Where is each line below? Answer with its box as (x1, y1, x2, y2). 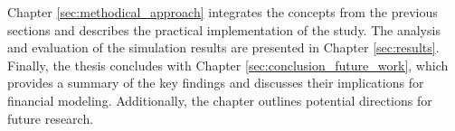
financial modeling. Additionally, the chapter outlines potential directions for (7, 90, 432, 109)
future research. (7, 108, 94, 127)
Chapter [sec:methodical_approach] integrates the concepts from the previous (7, 3, 438, 21)
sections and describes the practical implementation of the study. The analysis (7, 20, 441, 39)
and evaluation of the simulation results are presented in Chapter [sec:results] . (7, 38, 440, 57)
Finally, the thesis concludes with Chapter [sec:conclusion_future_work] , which (7, 55, 449, 74)
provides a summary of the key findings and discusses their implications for (7, 73, 424, 92)
